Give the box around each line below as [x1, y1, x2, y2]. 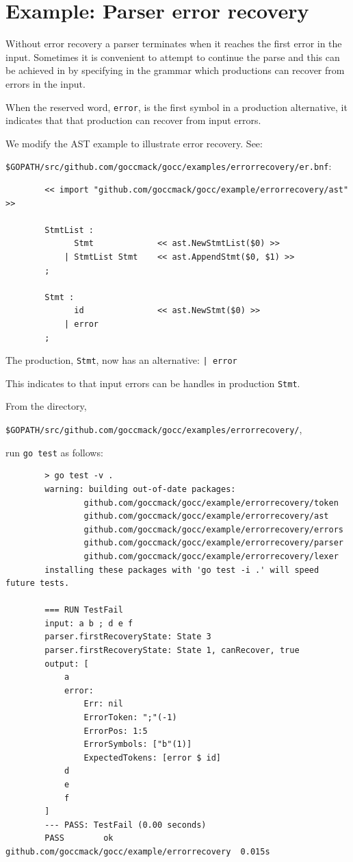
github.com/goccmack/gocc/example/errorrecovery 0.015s [5, 846, 270, 857]
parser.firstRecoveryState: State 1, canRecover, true [44, 645, 300, 656]
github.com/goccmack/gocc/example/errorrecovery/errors [83, 524, 343, 534]
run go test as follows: [5, 445, 103, 459]
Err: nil [83, 699, 123, 709]
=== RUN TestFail [44, 605, 123, 615]
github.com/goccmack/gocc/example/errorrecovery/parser [83, 538, 343, 548]
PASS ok [44, 833, 114, 843]
